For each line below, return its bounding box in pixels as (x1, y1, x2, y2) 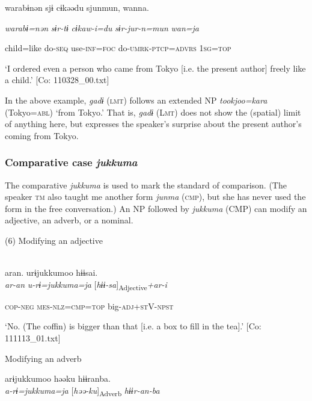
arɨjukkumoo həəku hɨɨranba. (5, 372, 111, 385)
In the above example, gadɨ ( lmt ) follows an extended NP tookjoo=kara (5, 93, 268, 106)
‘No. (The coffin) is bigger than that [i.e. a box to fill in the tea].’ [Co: (5, 320, 262, 332)
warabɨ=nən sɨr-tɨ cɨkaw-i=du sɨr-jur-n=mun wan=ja (5, 21, 199, 34)
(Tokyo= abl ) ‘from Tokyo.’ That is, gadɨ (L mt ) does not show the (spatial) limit (5, 105, 301, 118)
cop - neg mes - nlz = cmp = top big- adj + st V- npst (5, 299, 174, 312)
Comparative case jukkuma (5, 155, 138, 170)
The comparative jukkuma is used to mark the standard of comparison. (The (5, 178, 287, 191)
